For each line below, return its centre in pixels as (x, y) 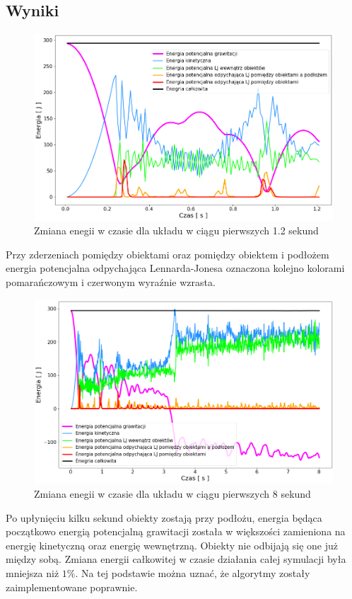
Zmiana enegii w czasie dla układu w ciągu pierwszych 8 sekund (172, 494)
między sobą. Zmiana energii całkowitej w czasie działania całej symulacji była (176, 559)
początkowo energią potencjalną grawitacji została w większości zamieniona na (176, 531)
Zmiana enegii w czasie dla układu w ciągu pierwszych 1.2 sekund (176, 230)
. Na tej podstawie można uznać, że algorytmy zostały (193, 573)
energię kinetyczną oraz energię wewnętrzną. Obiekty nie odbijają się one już (172, 545)
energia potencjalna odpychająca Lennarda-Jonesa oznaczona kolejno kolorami (175, 268)
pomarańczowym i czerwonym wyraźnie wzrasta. (111, 281)
